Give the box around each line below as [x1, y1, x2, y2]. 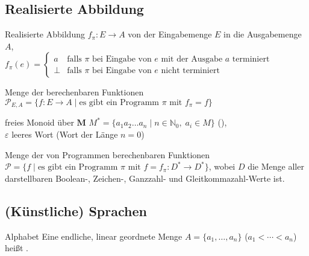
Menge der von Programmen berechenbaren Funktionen [5, 148, 210, 161]
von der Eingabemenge [128, 28, 212, 40]
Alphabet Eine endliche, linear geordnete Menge [5, 229, 183, 242]
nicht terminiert [161, 66, 220, 75]
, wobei [208, 160, 236, 173]
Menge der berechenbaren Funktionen [5, 86, 144, 98]
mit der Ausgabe [161, 54, 223, 63]
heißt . [5, 242, 28, 254]
